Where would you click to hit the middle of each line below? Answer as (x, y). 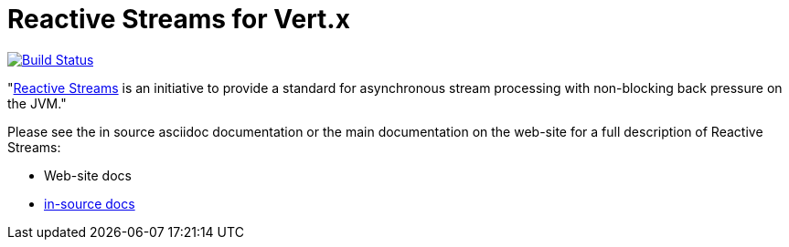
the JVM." (37, 103)
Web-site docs (88, 175)
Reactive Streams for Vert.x (179, 19)
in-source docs (90, 203)
